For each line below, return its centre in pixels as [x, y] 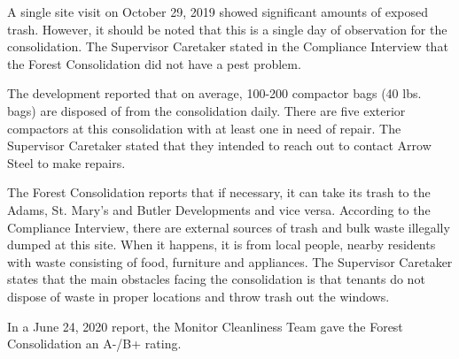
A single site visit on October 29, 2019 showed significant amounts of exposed [218, 11]
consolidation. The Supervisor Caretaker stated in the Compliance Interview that [228, 46]
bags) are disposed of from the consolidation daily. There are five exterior [206, 110]
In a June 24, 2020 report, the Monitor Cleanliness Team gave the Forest [205, 326]
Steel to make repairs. [66, 162]
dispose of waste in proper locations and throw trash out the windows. [198, 296]
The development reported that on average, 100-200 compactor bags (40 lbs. [214, 93]
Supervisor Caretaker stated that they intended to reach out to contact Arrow [219, 145]
